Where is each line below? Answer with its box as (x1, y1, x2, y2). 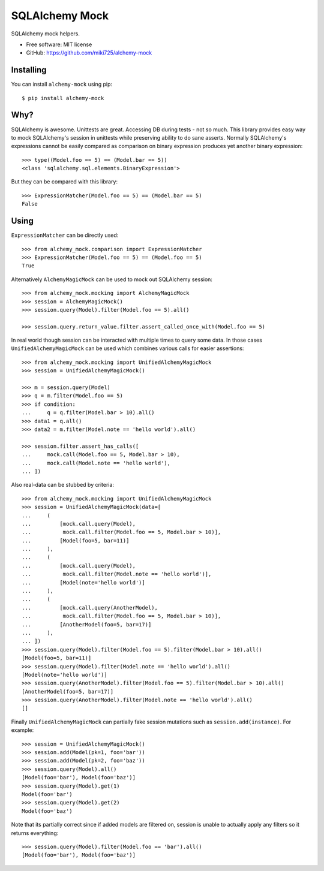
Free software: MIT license (26, 41, 92, 48)
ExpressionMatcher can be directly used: (11, 231, 119, 239)
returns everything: (11, 829, 59, 836)
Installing (11, 65, 47, 75)
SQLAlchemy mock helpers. (11, 30, 80, 37)
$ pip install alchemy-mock (22, 95, 104, 101)
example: (11, 727, 34, 734)
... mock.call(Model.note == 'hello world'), (22, 459, 171, 466)
